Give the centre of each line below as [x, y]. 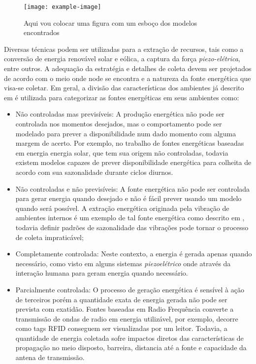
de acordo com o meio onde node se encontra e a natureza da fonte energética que [128, 78]
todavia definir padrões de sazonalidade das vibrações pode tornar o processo [132, 227]
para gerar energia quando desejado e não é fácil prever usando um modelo [128, 198]
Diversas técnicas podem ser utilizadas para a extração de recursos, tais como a [124, 49]
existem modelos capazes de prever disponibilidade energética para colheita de [133, 162]
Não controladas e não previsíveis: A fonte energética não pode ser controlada [133, 188]
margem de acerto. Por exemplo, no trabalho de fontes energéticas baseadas [130, 143]
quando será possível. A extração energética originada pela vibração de [122, 208]
